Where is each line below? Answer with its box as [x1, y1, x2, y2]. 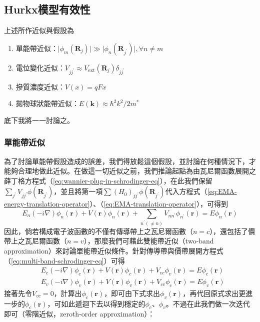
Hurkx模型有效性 [4, 1, 90, 17]
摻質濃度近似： [15, 81, 65, 91]
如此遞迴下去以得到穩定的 [61, 298, 145, 308]
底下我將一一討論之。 [4, 114, 74, 125]
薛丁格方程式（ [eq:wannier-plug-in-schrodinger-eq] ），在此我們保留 [4, 175, 212, 185]
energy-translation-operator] [4, 198, 90, 209]
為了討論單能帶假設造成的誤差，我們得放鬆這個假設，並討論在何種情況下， [4, 155, 249, 166]
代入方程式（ [165, 186, 207, 196]
